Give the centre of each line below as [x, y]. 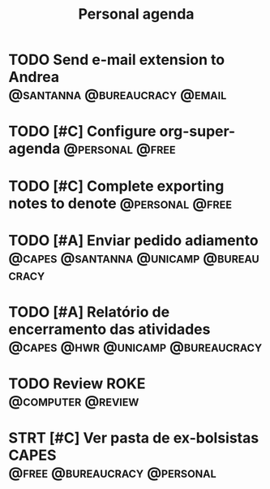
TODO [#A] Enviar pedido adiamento [133, 240]
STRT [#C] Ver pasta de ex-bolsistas [134, 438]
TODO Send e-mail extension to [117, 60]
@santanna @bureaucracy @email [118, 95]
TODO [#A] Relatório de [89, 312]
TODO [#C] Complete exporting [116, 186]
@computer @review [74, 401]
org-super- [197, 132]
